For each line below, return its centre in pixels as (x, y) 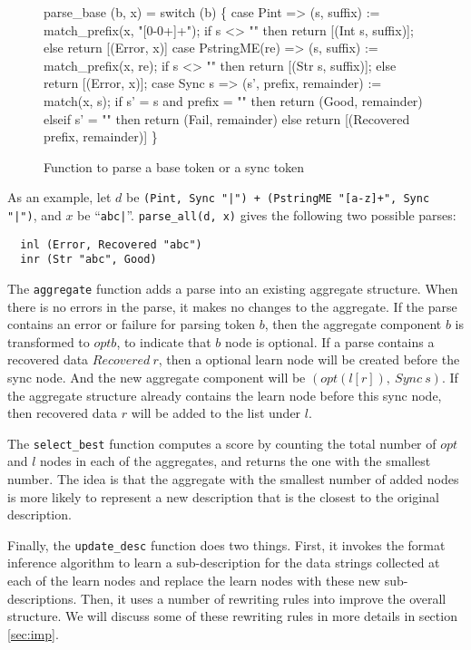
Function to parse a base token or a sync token (174, 166)
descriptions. (42, 598)
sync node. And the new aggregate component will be (157, 377)
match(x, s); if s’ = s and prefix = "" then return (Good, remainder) (233, 100)
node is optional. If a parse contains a (329, 341)
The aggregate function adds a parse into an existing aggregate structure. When (233, 288)
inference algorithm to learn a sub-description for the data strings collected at (224, 563)
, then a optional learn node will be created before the (309, 359)
